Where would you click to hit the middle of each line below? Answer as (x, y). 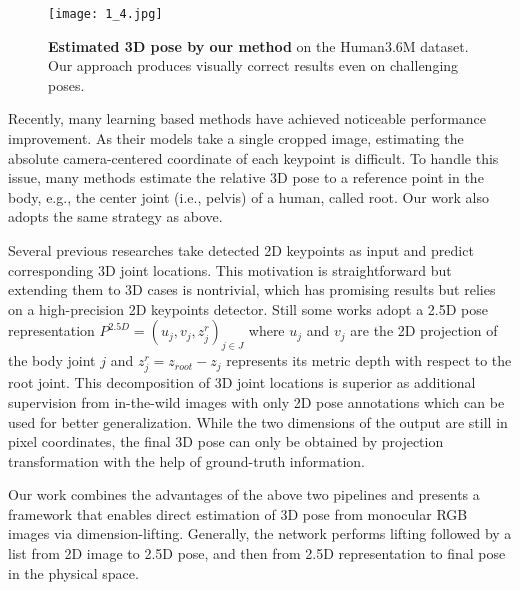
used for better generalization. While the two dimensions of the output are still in (258, 421)
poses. (66, 84)
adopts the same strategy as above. (115, 216)
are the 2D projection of (424, 330)
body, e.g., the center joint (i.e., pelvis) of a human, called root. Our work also (249, 196)
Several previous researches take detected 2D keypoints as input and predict (241, 250)
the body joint (52, 360)
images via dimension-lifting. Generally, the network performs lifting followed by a (260, 533)
